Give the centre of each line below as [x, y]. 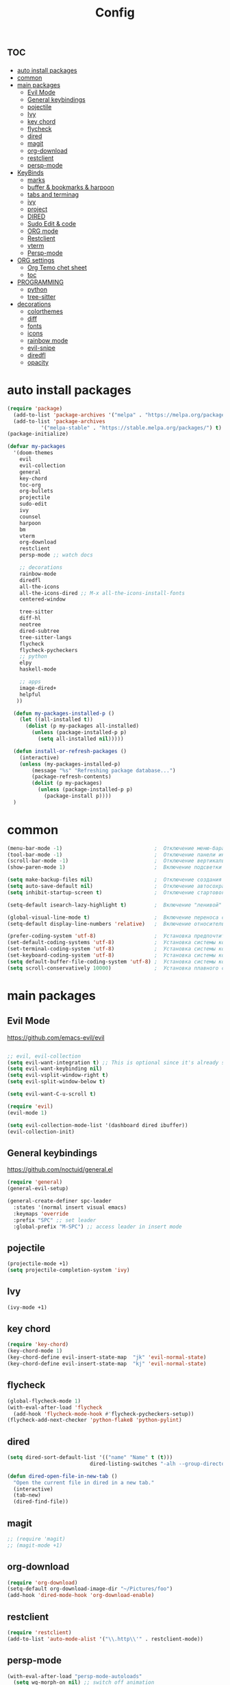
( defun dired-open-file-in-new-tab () [62, 1476]
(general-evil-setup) [38, 1189]
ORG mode [43, 231]
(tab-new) [27, 1495]
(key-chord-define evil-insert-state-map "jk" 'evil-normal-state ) [107, 1358]
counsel [30, 517]
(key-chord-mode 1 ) [35, 1351]
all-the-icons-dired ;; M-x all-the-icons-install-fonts [102, 593]
